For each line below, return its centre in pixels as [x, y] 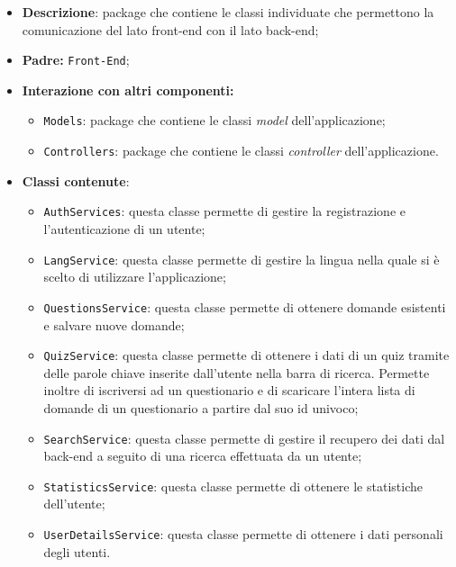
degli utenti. [77, 551]
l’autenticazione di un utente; [124, 229]
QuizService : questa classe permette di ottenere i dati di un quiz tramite [246, 355]
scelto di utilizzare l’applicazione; [135, 277]
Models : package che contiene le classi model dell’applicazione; [214, 120]
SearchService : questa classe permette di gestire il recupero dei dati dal [244, 438]
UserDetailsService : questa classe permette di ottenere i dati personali [243, 534]
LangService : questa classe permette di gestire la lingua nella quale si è [242, 259]
